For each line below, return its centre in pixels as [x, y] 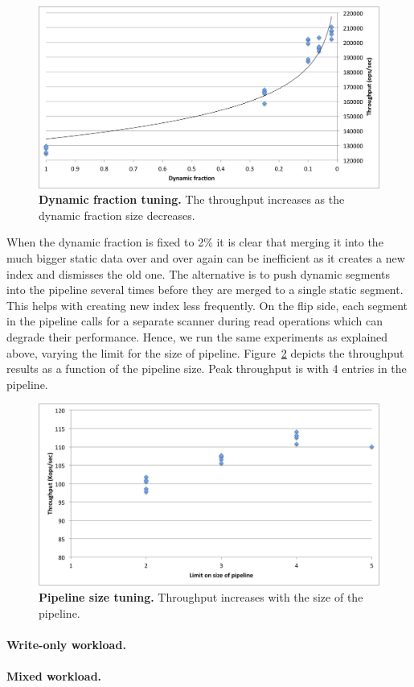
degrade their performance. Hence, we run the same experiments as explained [197, 337]
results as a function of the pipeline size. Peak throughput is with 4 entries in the [207, 368]
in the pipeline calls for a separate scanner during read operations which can [195, 321]
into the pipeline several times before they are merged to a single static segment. [205, 290]
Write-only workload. [66, 644]
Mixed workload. [54, 676]
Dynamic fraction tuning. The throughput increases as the [192, 199]
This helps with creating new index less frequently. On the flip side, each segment [207, 305]
